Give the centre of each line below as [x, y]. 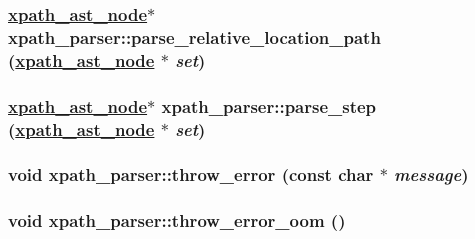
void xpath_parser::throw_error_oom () [177, 220]
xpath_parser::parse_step [269, 105]
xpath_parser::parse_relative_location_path [194, 36]
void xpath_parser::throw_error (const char [191, 174]
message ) [431, 174]
